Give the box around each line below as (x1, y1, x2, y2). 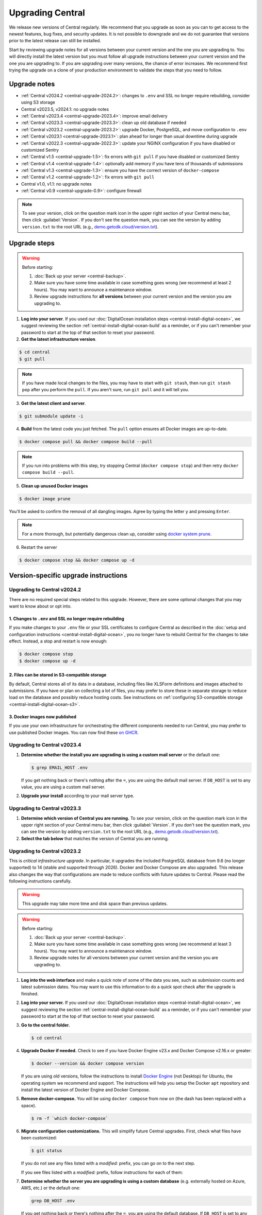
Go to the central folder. (21, 1022, 70, 1028)
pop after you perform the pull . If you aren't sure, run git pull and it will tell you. (22, 387, 189, 393)
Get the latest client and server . (21, 400, 86, 406)
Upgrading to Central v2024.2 (9, 586, 82, 593)
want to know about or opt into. (9, 603, 72, 609)
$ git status (31, 1148, 63, 1154)
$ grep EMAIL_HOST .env (31, 764, 88, 770)
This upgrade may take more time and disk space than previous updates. (22, 901, 168, 906)
